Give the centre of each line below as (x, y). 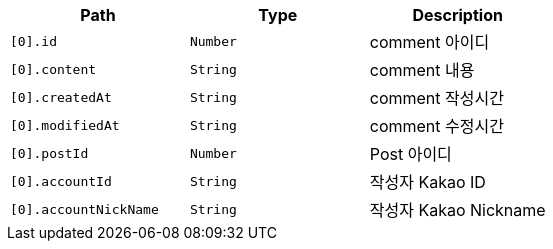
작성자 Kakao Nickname (457, 210)
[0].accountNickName (84, 209)
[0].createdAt (61, 97)
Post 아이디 (410, 154)
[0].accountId (61, 181)
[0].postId (49, 153)
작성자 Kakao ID (427, 182)
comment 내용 (422, 70)
